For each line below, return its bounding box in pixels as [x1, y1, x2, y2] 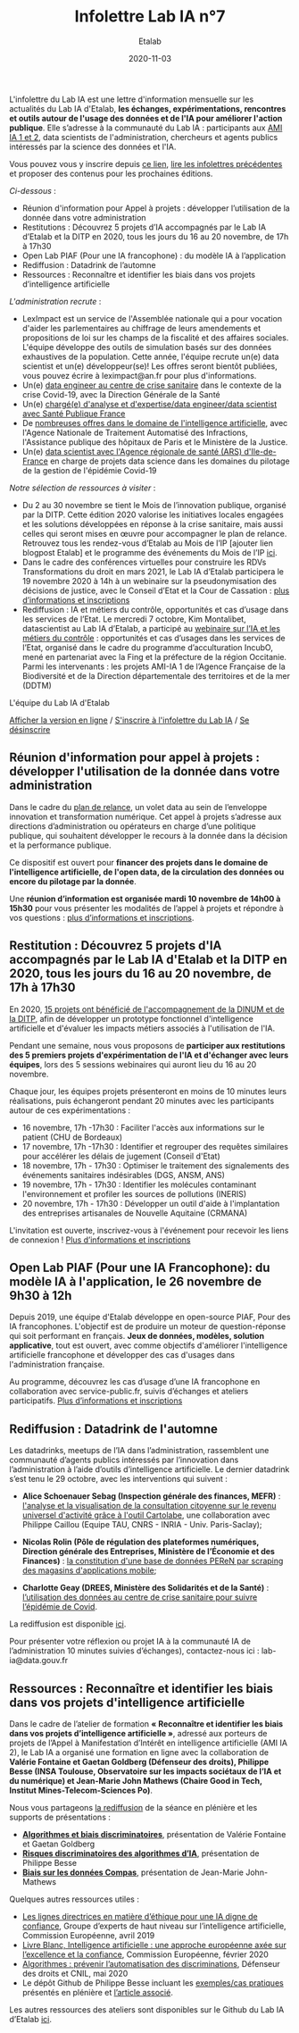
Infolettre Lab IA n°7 [74, 6, 226, 27]
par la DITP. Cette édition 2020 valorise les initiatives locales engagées [21, 509, 284, 520]
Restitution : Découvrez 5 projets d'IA [9, 938, 222, 953]
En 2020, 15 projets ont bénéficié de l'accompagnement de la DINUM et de [9, 1003, 285, 1015]
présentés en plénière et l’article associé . [21, 1987, 174, 1997]
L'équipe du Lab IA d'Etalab [9, 697, 110, 707]
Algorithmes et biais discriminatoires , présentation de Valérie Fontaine [21, 1829, 287, 1839]
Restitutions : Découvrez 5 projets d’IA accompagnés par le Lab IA [21, 222, 266, 232]
